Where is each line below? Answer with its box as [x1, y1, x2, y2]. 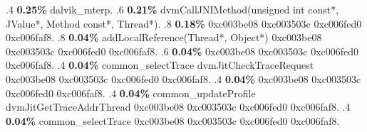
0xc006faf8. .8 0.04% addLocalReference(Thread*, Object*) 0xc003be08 [6, 30, 322, 45]
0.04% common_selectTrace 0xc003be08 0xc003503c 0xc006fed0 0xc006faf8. [6, 113, 340, 128]
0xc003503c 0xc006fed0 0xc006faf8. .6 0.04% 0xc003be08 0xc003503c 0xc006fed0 [6, 43, 359, 58]
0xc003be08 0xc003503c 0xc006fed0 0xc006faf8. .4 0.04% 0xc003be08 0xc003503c [6, 71, 361, 86]
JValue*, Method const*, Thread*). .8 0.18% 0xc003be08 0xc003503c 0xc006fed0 [6, 16, 362, 31]
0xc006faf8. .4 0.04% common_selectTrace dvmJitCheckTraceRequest [6, 57, 314, 72]
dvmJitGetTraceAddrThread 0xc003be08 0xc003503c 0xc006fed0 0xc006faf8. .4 [6, 99, 351, 114]
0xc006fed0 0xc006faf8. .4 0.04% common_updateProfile [6, 85, 256, 100]
